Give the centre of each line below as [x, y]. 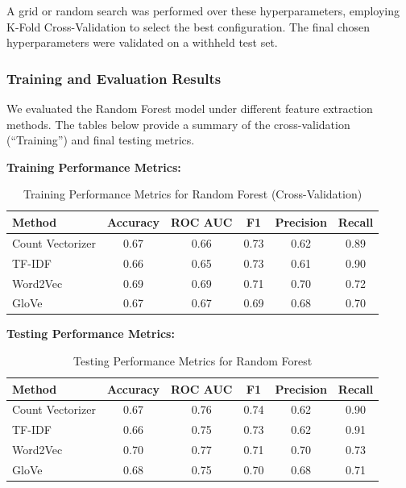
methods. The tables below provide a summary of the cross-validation [178, 124]
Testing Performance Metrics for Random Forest [193, 361]
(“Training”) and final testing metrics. [101, 140]
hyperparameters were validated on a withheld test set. [142, 42]
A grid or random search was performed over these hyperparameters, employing [203, 10]
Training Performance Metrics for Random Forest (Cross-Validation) [193, 194]
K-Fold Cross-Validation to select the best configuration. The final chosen [188, 26]
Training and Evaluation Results [114, 78]
